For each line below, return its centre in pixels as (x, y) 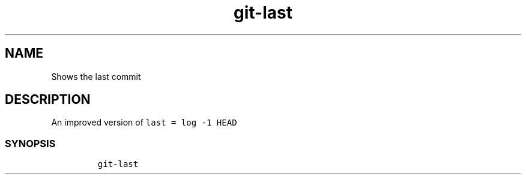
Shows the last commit (96, 76)
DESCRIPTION (48, 100)
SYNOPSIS (30, 143)
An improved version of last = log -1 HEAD (144, 123)
